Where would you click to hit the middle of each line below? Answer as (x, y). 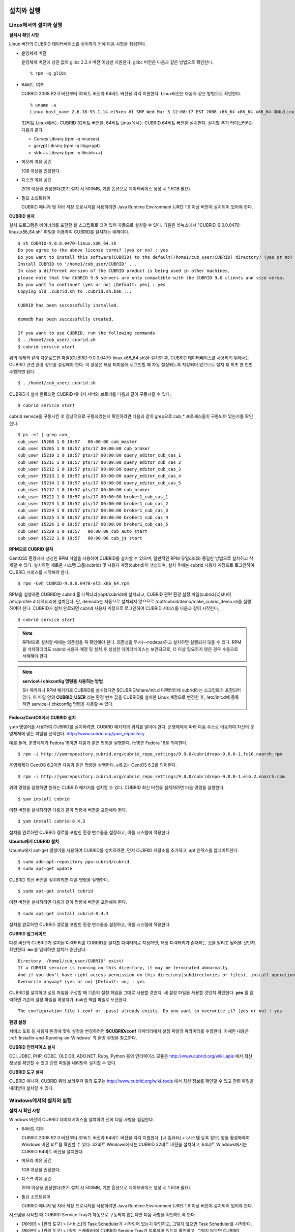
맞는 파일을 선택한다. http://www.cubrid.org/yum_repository (86, 734)
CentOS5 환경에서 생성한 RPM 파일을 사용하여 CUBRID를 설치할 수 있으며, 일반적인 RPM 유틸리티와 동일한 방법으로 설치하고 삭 (131, 558)
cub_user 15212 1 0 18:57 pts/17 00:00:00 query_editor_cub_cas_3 (100, 469)
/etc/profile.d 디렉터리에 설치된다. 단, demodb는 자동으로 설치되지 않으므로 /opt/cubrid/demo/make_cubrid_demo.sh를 (126, 601)
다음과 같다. (33, 130)
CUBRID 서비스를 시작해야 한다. (40, 572)
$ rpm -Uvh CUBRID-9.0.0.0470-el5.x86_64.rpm (74, 583)
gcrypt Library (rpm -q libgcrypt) (67, 146)
